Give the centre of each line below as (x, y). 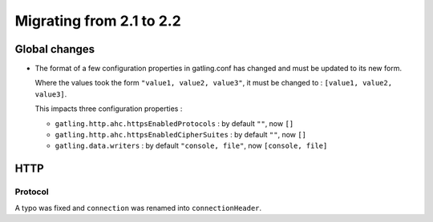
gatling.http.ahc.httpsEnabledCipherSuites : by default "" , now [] (181, 135)
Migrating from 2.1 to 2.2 (98, 21)
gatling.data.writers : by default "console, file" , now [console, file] (191, 146)
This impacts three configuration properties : (109, 109)
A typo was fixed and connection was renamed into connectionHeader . (138, 208)
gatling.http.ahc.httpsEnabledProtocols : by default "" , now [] (174, 123)
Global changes (55, 49)
